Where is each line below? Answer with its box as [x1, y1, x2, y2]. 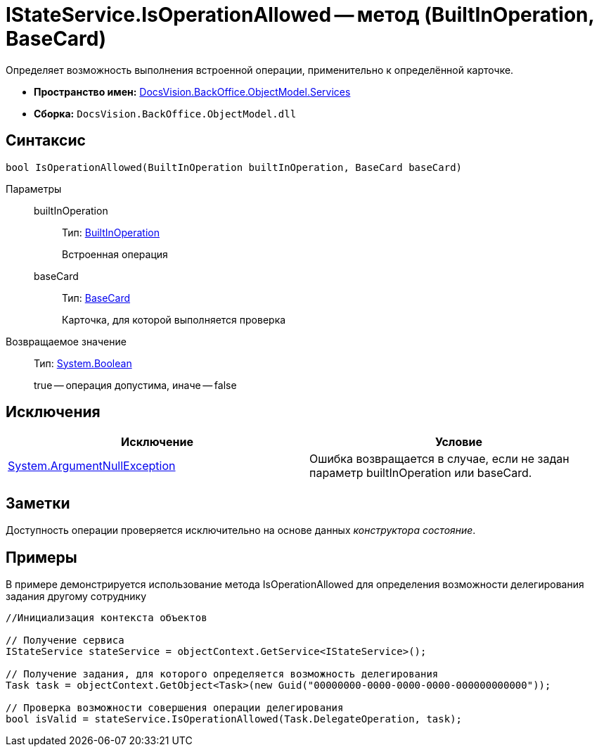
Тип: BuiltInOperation [62, 226, 160, 238]
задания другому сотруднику [6, 590, 147, 603]
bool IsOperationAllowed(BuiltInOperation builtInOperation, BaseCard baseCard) [6, 161, 463, 173]
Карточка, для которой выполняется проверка [62, 313, 286, 326]
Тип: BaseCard [62, 291, 131, 304]
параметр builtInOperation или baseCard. [309, 466, 532, 480]
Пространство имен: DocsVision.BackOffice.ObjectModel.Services [34, 85, 351, 98]
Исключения [6, 403, 101, 421]
